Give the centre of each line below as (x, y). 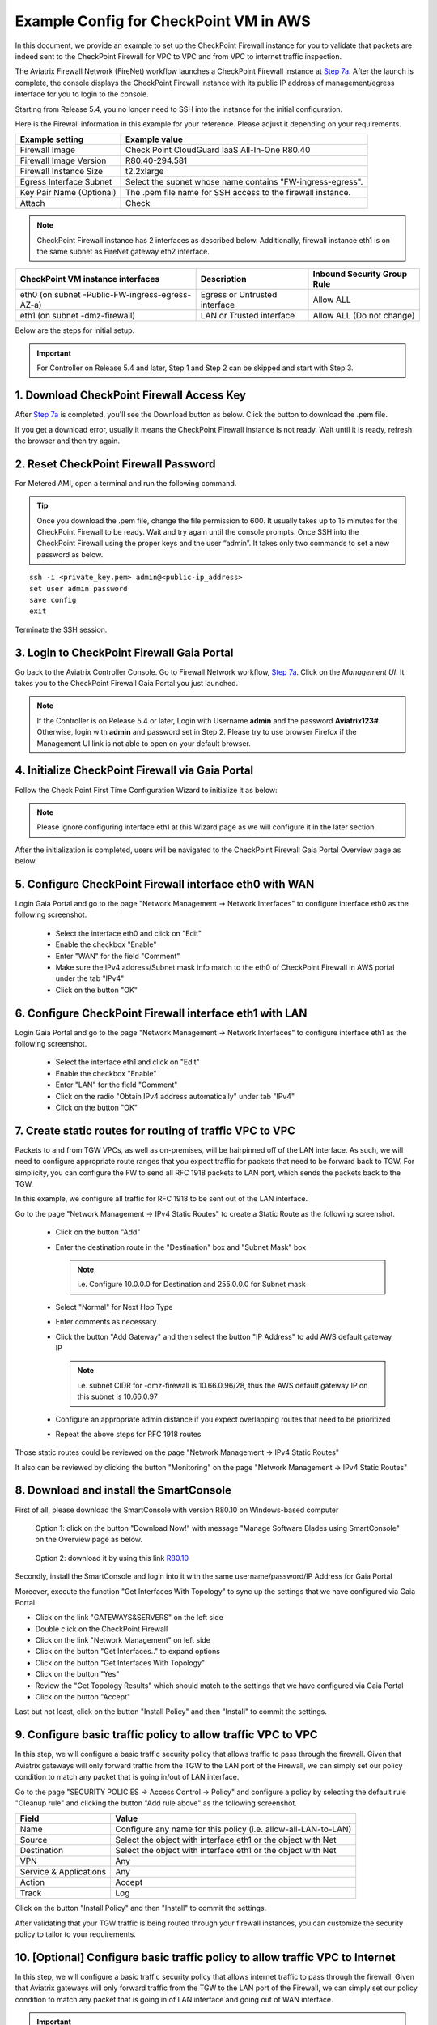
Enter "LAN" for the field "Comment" (117, 1085)
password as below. (70, 554)
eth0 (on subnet (50, 295)
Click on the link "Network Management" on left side (123, 1640)
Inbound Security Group (360, 274)
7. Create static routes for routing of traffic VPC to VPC (155, 1130)
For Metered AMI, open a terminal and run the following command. (126, 483)
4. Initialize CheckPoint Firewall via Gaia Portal (134, 771)
